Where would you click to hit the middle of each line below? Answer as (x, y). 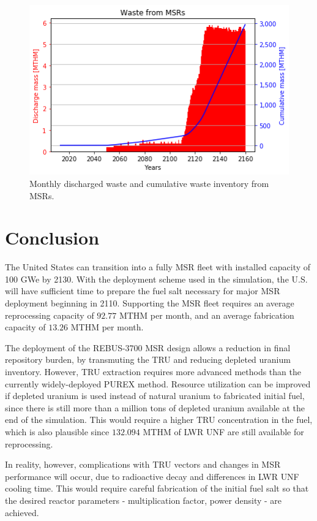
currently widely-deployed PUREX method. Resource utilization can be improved (158, 383)
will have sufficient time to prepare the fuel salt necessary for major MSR (143, 291)
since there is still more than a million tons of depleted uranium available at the (155, 407)
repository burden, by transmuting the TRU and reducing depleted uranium (148, 359)
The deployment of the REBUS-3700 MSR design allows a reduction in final (148, 347)
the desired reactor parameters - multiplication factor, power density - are (144, 500)
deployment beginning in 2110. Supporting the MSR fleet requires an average (150, 303)
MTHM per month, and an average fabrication (207, 315)
